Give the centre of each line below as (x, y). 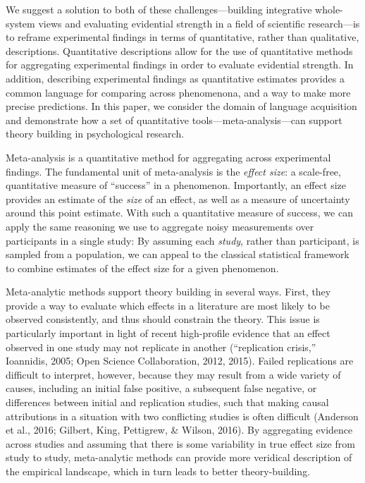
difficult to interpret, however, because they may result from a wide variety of (173, 374)
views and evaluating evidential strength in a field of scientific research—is (199, 23)
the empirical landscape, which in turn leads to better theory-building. (158, 471)
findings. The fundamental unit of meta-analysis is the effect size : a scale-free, (173, 171)
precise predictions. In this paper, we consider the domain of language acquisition (181, 106)
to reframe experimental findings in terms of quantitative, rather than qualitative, (182, 37)
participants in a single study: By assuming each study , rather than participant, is (182, 240)
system (20, 23)
